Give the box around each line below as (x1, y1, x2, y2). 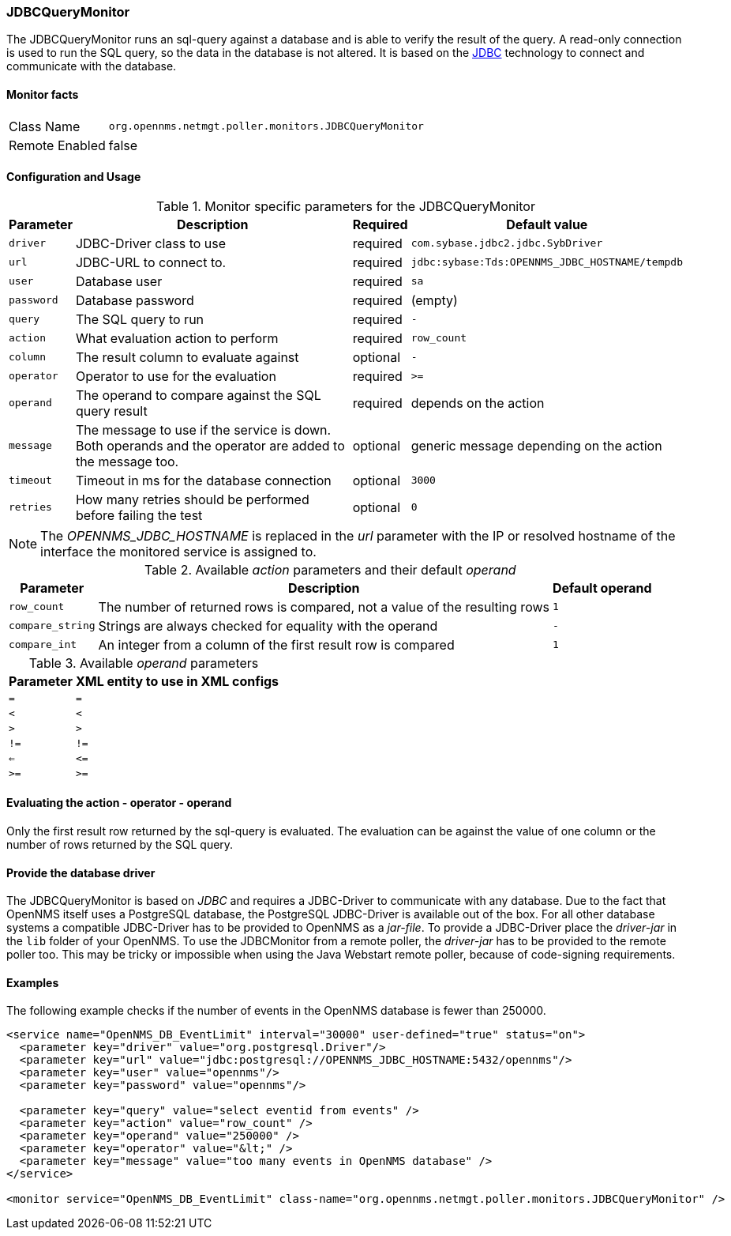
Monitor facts (6, 87, 79, 101)
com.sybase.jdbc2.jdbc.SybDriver (410, 237, 603, 250)
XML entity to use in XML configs (75, 673, 279, 689)
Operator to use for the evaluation (75, 367, 276, 384)
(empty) (410, 292, 458, 308)
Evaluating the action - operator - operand (6, 796, 232, 810)
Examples (6, 975, 59, 989)
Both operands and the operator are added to (75, 437, 345, 454)
